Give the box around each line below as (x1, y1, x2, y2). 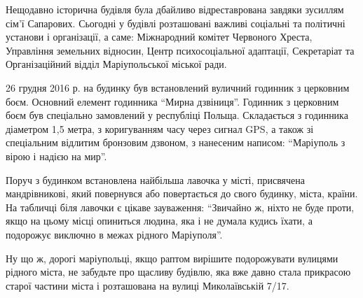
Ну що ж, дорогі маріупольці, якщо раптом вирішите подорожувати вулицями (6, 250, 338, 265)
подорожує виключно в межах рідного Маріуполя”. (6, 227, 223, 241)
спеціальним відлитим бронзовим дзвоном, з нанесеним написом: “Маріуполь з (6, 135, 345, 150)
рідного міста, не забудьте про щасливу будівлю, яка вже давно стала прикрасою (6, 264, 351, 279)
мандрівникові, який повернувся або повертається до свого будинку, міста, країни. (6, 186, 358, 201)
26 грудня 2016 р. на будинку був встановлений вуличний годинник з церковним (6, 80, 350, 94)
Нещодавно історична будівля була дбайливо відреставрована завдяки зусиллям (6, 2, 344, 16)
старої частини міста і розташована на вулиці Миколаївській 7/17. (6, 278, 289, 292)
